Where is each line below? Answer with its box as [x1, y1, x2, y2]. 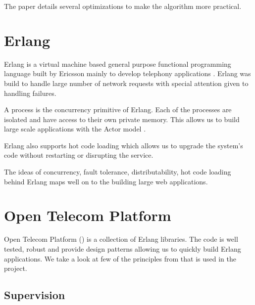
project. [4, 263, 27, 273]
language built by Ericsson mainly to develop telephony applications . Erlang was [4, 68, 251, 79]
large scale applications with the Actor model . [4, 124, 146, 134]
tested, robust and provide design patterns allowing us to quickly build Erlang [4, 243, 241, 254]
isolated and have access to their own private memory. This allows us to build [4, 114, 240, 124]
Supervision [4, 287, 65, 303]
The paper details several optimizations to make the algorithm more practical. [4, 1, 242, 11]
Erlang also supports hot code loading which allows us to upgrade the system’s [4, 140, 243, 150]
